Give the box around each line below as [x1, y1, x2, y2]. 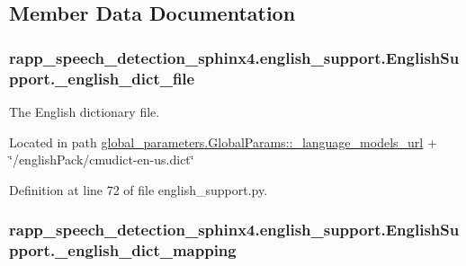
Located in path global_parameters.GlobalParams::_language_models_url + [9, 132, 437, 151]
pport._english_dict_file [9, 66, 195, 89]
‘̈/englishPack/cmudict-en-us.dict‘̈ [9, 150, 194, 169]
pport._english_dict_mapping [9, 239, 237, 262]
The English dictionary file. [9, 102, 160, 120]
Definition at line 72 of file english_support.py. [9, 180, 268, 199]
